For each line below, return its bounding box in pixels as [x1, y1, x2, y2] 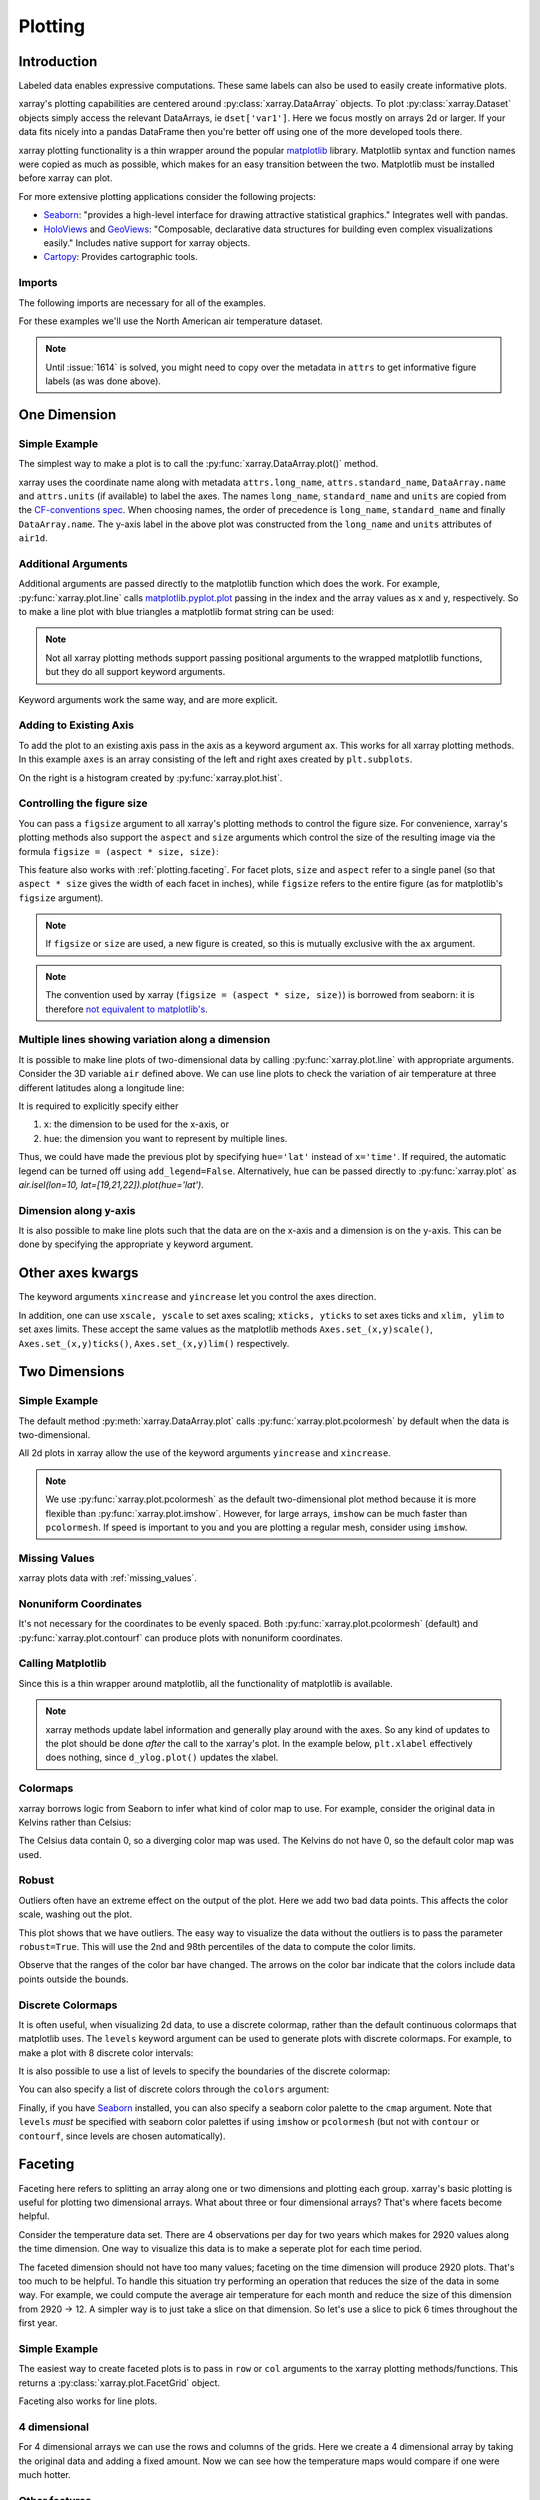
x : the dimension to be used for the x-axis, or [43, 1118, 230, 1130]
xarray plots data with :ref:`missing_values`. [18, 1572, 197, 1584]
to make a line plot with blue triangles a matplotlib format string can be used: [18, 606, 335, 618]
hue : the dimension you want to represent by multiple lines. [43, 1132, 288, 1144]
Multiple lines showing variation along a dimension [18, 1033, 271, 1047]
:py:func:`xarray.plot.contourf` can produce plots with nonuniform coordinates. [18, 1631, 344, 1644]
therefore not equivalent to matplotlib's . [45, 1003, 209, 1015]
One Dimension [18, 406, 117, 423]
